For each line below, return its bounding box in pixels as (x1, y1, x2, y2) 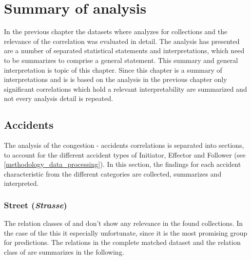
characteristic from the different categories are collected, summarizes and (4, 168, 222, 179)
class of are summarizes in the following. (4, 247, 124, 257)
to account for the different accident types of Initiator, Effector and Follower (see (4, 149, 246, 160)
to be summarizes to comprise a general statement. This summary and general (4, 55, 238, 65)
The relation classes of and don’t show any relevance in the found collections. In (4, 218, 243, 228)
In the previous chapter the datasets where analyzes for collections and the (4, 26, 228, 37)
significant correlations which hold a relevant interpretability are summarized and (4, 83, 247, 94)
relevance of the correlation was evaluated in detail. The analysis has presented (4, 36, 240, 46)
